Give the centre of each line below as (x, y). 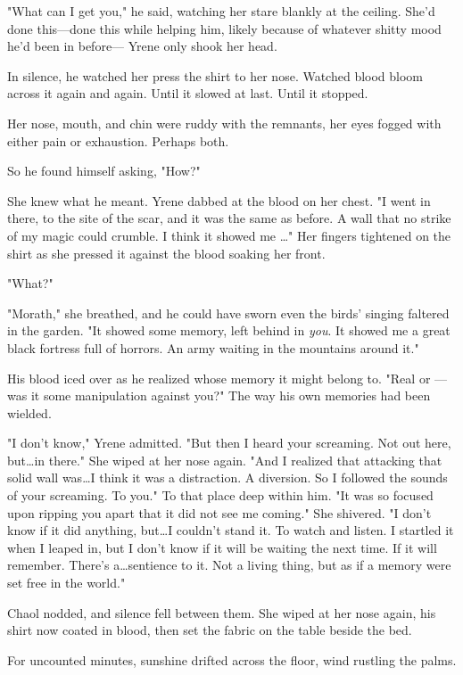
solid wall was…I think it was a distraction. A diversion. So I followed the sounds (227, 477)
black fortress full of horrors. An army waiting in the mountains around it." (213, 347)
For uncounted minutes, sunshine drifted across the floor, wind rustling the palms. (232, 659)
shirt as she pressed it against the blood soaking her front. (166, 253)
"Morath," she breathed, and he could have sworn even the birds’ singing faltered (228, 313)
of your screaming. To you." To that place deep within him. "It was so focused (220, 495)
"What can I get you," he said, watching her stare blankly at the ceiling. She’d (221, 11)
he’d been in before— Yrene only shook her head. (142, 46)
